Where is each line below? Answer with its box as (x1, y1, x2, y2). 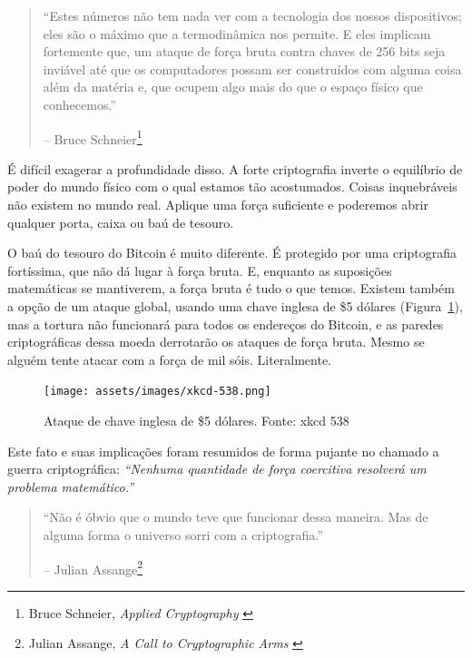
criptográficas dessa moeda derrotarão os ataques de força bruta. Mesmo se (7, 332, 425, 351)
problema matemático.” (7, 476, 134, 496)
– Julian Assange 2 (43, 556, 143, 578)
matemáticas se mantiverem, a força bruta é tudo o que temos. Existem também (7, 279, 455, 298)
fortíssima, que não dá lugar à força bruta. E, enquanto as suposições (7, 260, 392, 280)
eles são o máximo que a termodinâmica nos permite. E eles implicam (43, 24, 431, 43)
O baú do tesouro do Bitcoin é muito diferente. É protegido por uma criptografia (7, 243, 457, 262)
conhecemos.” (43, 94, 116, 113)
